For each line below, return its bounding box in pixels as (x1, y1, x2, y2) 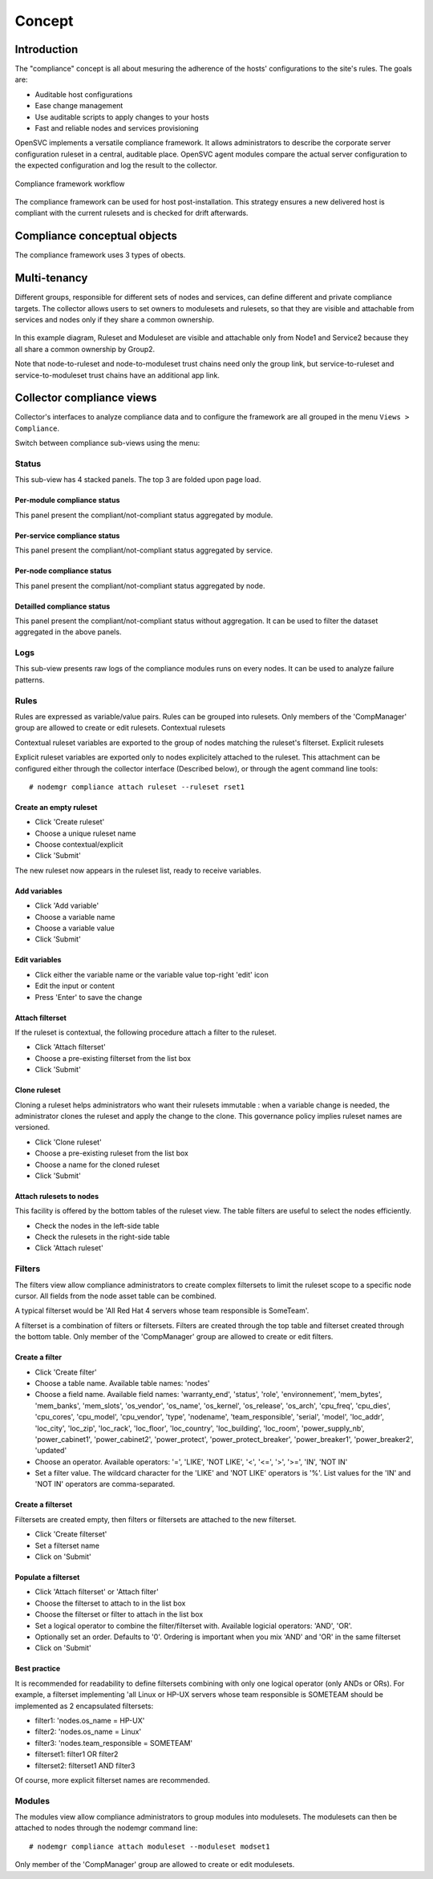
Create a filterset (14, 1500, 73, 1509)
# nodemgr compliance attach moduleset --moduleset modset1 (29, 1841, 270, 1851)
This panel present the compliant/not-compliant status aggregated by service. (14, 545, 273, 555)
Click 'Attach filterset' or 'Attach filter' (34, 1587, 160, 1597)
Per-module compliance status (14, 496, 120, 505)
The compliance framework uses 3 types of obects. (14, 250, 186, 260)
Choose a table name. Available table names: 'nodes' (34, 1378, 210, 1387)
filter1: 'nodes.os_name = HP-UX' (34, 1715, 145, 1725)
